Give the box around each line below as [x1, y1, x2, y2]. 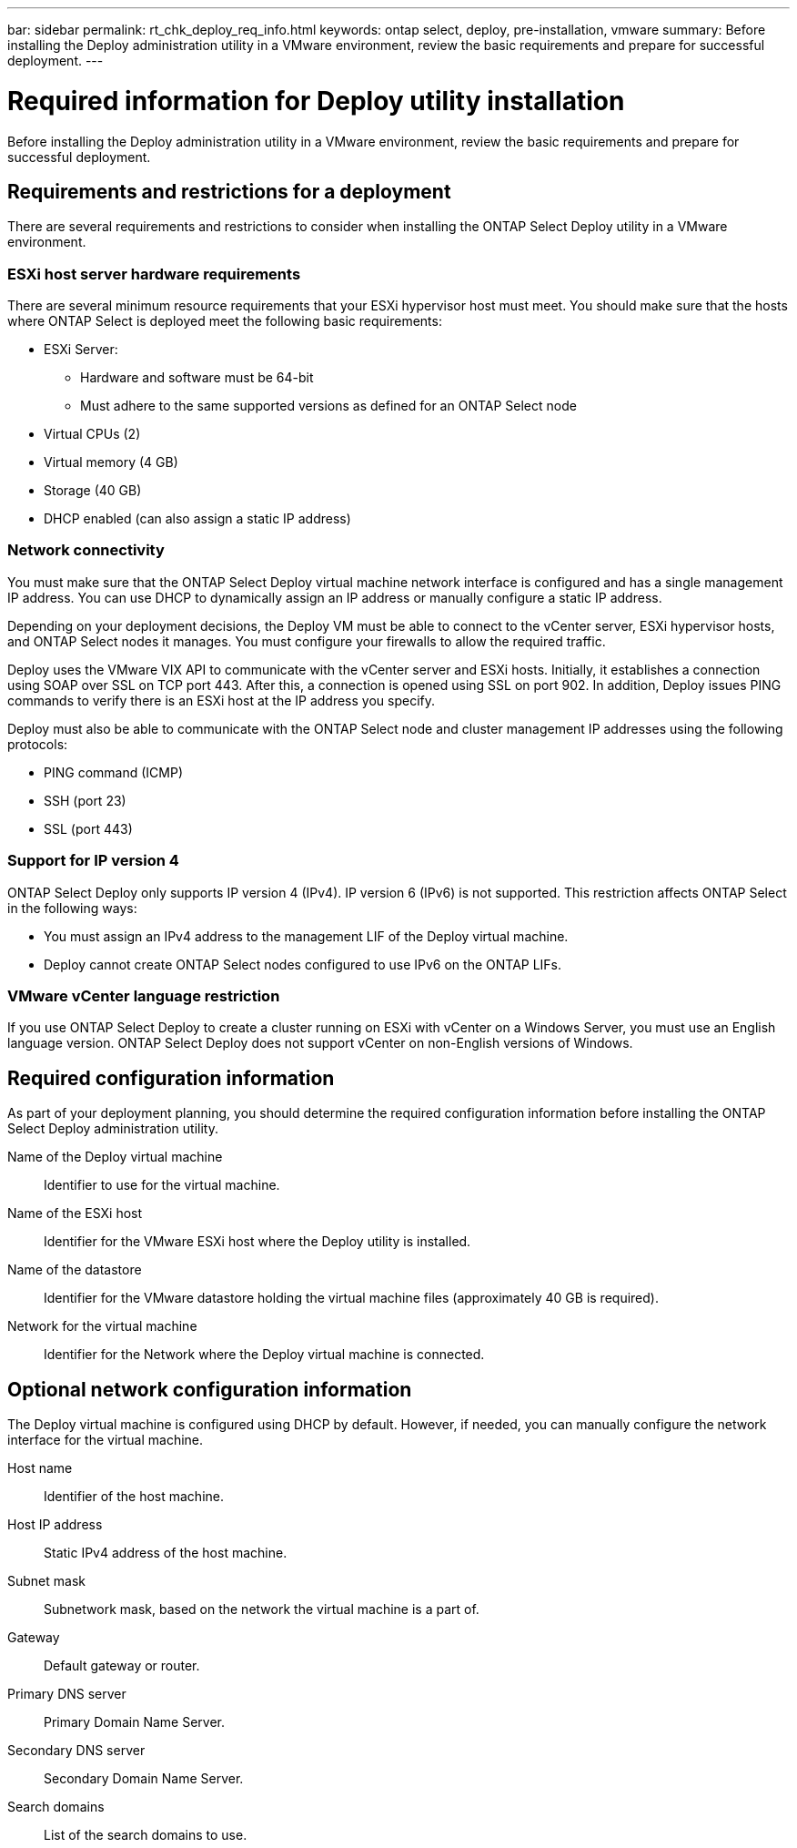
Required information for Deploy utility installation [7, 85, 625, 117]
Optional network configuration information [7, 1377, 412, 1401]
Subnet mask [7, 1573, 86, 1589]
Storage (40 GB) [44, 482, 142, 499]
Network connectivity [7, 541, 165, 560]
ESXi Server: [44, 341, 118, 358]
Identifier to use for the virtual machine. [44, 1177, 280, 1193]
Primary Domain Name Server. [44, 1714, 225, 1731]
